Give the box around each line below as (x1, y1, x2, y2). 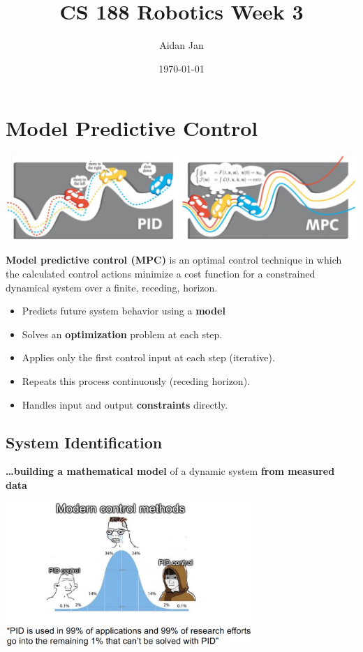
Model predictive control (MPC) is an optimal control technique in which (6, 252, 342, 267)
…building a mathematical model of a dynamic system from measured (6, 464, 335, 478)
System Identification (6, 431, 163, 453)
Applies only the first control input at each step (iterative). (22, 350, 275, 365)
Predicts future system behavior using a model (22, 303, 225, 318)
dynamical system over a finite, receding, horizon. (6, 280, 218, 294)
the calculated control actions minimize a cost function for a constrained (6, 266, 316, 280)
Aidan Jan (159, 38, 204, 52)
